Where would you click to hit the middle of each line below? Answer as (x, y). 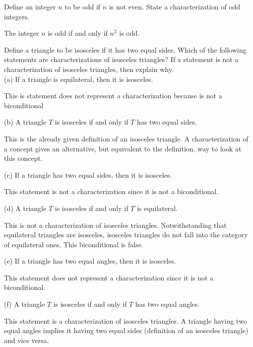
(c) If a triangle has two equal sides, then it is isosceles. (88, 174)
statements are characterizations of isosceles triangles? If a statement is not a (121, 59)
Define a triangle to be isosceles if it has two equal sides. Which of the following (125, 49)
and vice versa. (27, 340)
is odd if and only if (78, 33)
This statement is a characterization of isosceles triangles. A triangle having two (126, 320)
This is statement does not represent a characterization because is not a (113, 96)
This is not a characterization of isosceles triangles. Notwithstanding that (115, 225)
